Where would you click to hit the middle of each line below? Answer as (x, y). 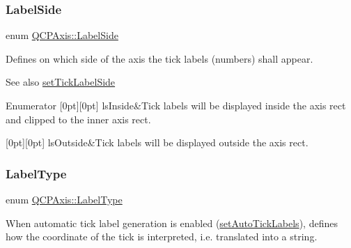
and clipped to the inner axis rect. (78, 119)
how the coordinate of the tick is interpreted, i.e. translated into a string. (162, 237)
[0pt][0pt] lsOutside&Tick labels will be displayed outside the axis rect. (157, 142)
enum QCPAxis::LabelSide (62, 35)
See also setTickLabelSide (61, 82)
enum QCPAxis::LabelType (64, 199)
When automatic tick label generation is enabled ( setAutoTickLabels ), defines (172, 223)
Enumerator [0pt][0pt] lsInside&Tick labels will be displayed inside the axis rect (176, 105)
